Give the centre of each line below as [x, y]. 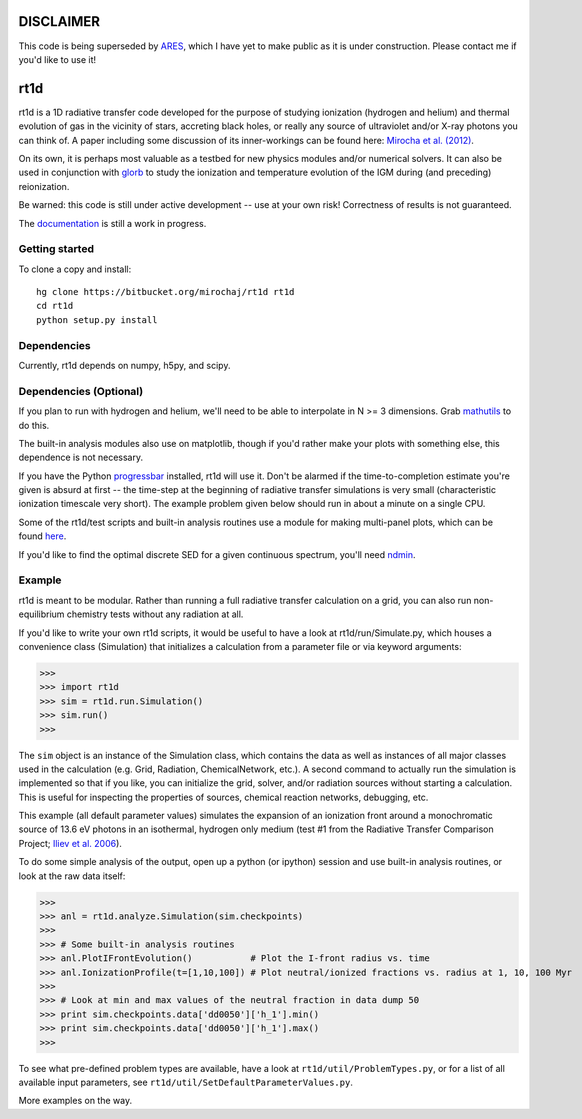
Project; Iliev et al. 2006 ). [70, 843]
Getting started [56, 249]
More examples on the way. [75, 1101]
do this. [34, 425]
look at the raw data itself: [72, 876]
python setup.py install [97, 319]
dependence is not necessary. [81, 457]
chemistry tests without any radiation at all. [155, 614]
